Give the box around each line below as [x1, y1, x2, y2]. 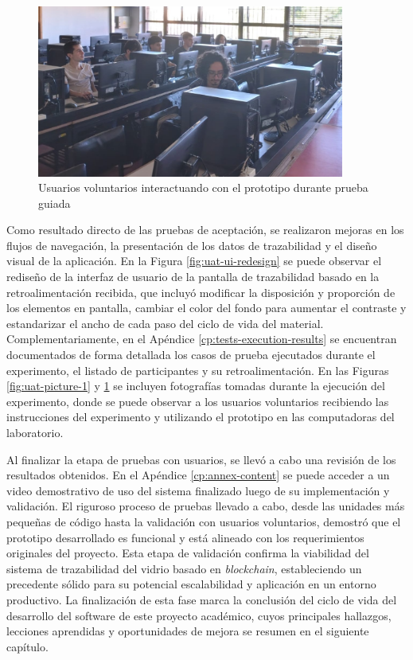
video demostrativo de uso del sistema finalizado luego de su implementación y [6, 482, 390, 498]
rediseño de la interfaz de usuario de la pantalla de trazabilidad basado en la [6, 268, 380, 285]
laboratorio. [6, 424, 64, 441]
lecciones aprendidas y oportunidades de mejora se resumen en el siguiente [6, 623, 369, 639]
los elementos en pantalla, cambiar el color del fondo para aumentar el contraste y [6, 299, 407, 316]
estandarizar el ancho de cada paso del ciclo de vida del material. [6, 314, 324, 331]
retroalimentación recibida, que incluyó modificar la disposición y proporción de [6, 283, 395, 300]
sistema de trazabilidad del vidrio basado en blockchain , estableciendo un [6, 560, 362, 576]
